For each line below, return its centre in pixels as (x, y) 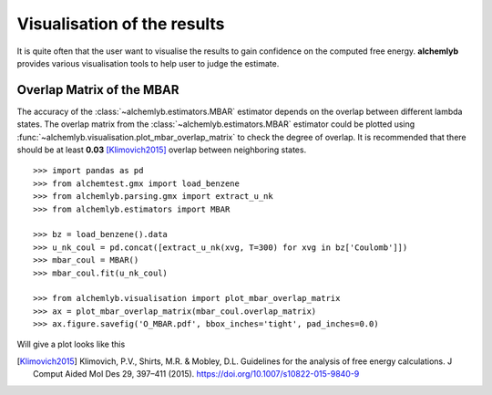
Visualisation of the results (121, 24)
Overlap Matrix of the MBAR (98, 90)
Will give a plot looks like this (71, 344)
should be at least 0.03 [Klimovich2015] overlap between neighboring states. (162, 150)
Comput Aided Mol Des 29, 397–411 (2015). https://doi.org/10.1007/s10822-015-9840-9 (196, 374)
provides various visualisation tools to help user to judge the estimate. (148, 63)
